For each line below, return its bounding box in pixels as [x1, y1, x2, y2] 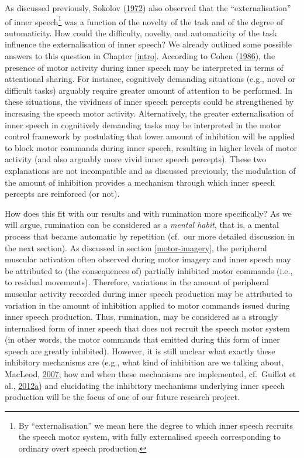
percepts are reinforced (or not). [5, 187, 120, 200]
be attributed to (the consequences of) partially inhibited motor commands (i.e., [5, 264, 293, 276]
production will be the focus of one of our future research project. [5, 391, 240, 403]
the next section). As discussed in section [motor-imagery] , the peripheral [5, 241, 267, 254]
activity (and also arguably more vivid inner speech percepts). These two [5, 153, 267, 165]
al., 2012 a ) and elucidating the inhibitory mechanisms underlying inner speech [5, 379, 285, 391]
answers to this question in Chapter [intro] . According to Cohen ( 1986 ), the [5, 50, 275, 62]
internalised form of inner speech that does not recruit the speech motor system [5, 322, 290, 334]
